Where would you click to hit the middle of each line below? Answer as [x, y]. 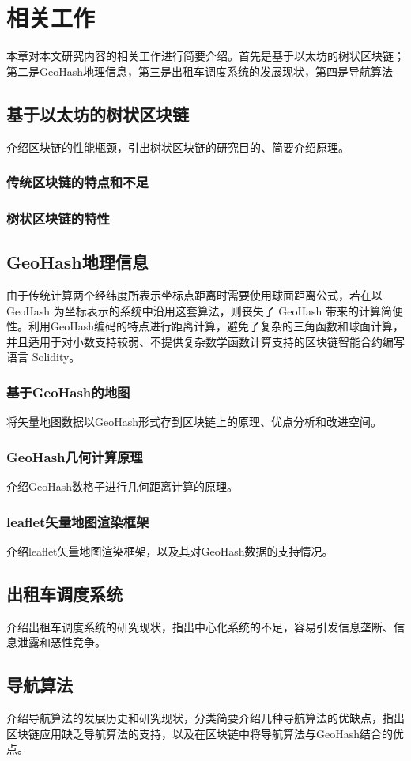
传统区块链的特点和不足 [77, 182]
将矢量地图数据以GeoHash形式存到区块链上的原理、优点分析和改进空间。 [194, 422]
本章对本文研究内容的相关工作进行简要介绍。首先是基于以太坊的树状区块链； [205, 56]
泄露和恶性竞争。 [61, 642]
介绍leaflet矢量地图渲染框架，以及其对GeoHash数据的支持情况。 [170, 550]
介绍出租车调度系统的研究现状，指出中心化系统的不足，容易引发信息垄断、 [200, 626]
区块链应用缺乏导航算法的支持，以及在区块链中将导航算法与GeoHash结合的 [200, 733]
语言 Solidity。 [43, 357]
